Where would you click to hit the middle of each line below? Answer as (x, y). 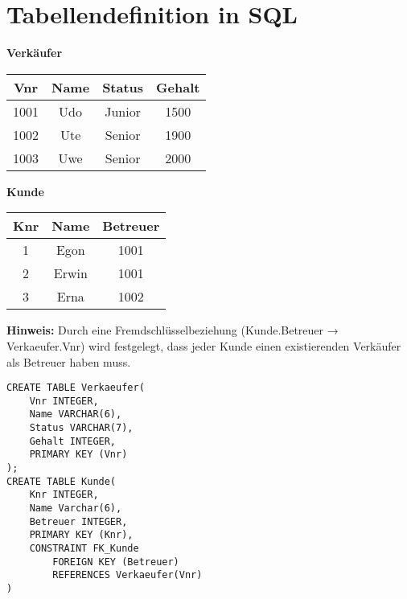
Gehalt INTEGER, (73, 441)
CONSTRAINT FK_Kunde (84, 548)
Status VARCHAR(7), (81, 428)
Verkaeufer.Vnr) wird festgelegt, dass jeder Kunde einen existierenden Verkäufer (204, 345)
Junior (123, 111)
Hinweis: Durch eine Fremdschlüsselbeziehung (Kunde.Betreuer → (173, 330)
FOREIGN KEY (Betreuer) (116, 562)
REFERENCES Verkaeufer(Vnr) (127, 575)
